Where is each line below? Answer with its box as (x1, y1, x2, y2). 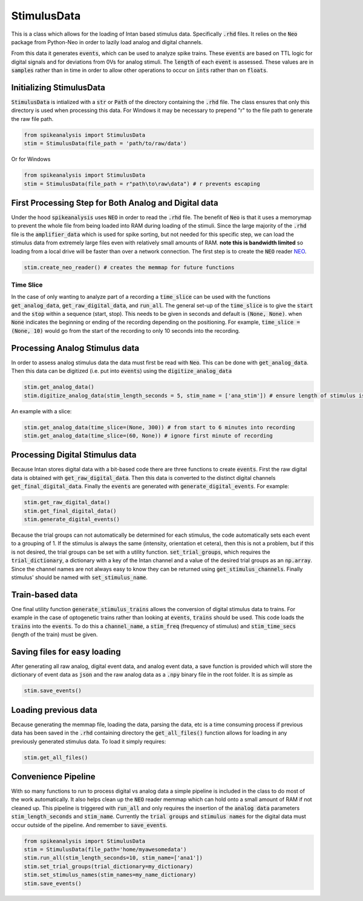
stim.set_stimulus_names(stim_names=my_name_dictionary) (24, 871, 197, 879)
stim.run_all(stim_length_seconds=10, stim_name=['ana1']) (24, 854, 203, 862)
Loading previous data (11, 705, 98, 715)
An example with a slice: (11, 407, 72, 414)
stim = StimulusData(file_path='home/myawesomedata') (24, 846, 187, 853)
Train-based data (11, 589, 78, 600)
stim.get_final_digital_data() (24, 507, 117, 514)
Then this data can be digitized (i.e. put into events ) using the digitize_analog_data (11, 367, 232, 375)
